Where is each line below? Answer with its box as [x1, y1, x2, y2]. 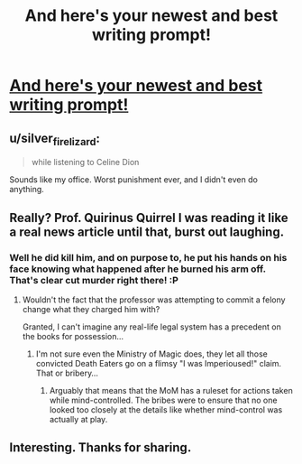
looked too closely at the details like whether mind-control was [49, 404, 283, 415]
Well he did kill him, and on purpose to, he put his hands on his [9, 251, 288, 264]
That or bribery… [35, 367, 99, 378]
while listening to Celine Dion [31, 157, 140, 168]
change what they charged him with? [22, 303, 160, 314]
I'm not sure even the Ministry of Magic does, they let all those [35, 348, 268, 359]
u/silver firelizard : [9, 130, 101, 148]
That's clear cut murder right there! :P [9, 274, 178, 286]
